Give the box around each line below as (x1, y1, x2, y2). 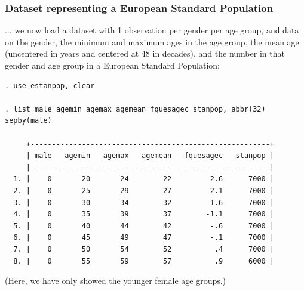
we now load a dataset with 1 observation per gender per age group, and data (14, 24, 299, 36)
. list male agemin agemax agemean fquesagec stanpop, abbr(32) (5, 104, 266, 113)
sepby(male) (5, 116, 52, 125)
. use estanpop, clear (5, 81, 95, 90)
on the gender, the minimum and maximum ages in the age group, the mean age (5, 35, 299, 48)
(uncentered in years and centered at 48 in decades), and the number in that (5, 47, 285, 60)
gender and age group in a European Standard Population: (5, 59, 220, 71)
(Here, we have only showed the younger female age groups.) (5, 274, 226, 287)
